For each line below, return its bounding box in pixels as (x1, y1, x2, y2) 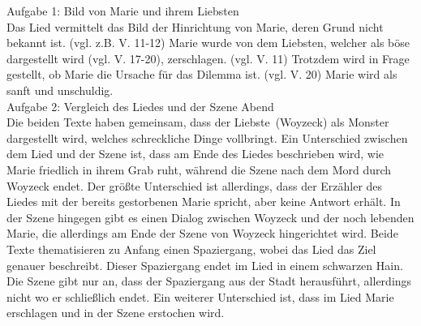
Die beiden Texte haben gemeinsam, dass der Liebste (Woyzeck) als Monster (6, 114, 389, 131)
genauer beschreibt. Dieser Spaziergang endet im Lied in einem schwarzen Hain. (6, 256, 403, 273)
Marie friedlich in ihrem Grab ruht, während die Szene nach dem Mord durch (6, 161, 392, 178)
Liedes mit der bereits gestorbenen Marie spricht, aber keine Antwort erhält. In (6, 193, 401, 210)
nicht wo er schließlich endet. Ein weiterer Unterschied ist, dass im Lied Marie (6, 288, 394, 305)
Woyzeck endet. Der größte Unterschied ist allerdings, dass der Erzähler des (6, 177, 383, 194)
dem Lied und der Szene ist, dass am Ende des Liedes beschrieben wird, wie (6, 145, 384, 162)
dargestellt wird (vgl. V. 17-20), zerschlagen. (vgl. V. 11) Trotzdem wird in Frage (6, 49, 410, 66)
